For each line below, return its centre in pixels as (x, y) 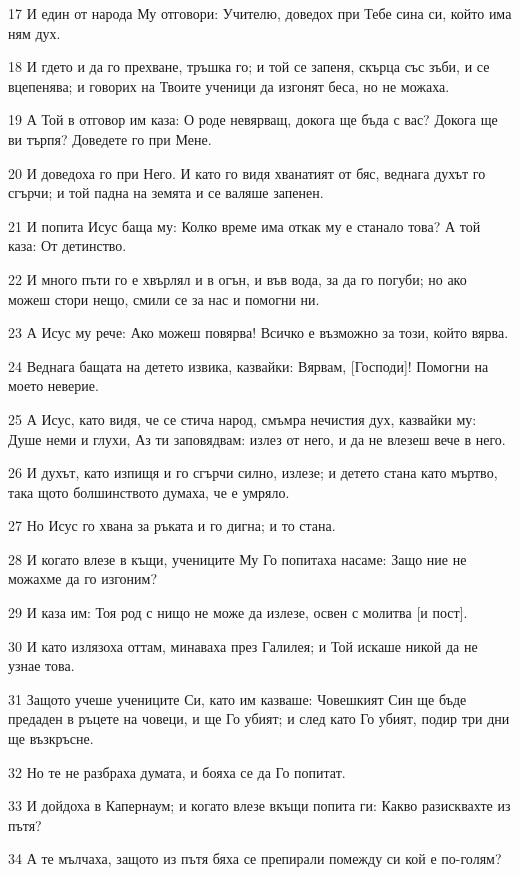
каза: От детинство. (67, 245)
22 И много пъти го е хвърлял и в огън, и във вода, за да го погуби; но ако (237, 278)
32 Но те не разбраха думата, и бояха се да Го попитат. (177, 771)
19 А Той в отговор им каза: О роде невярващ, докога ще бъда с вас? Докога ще (253, 119)
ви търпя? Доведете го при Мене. (110, 138)
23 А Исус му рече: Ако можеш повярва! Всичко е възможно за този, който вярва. (258, 332)
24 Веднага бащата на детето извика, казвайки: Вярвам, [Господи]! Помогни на (248, 365)
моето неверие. (53, 385)
